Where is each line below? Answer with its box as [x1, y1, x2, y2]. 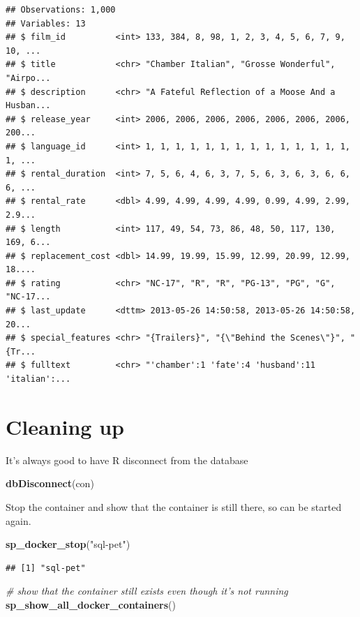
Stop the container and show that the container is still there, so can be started [6, 499, 342, 514]
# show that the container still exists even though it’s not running [6, 583, 288, 598]
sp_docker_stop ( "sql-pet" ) [6, 537, 130, 551]
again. [6, 513, 31, 528]
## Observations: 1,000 [6, 5, 116, 15]
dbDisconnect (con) [6, 476, 94, 491]
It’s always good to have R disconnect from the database [6, 452, 248, 467]
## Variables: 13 [6, 18, 86, 29]
